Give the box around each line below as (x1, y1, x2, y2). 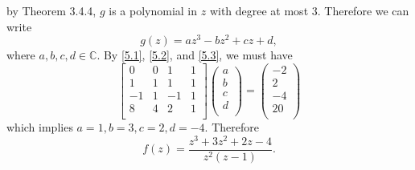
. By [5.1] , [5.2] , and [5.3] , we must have (97, 47, 293, 63)
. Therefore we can (317, 2, 409, 18)
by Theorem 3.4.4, (6, 2, 97, 18)
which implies (6, 119, 73, 136)
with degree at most (209, 2, 309, 18)
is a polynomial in (109, 2, 198, 18)
